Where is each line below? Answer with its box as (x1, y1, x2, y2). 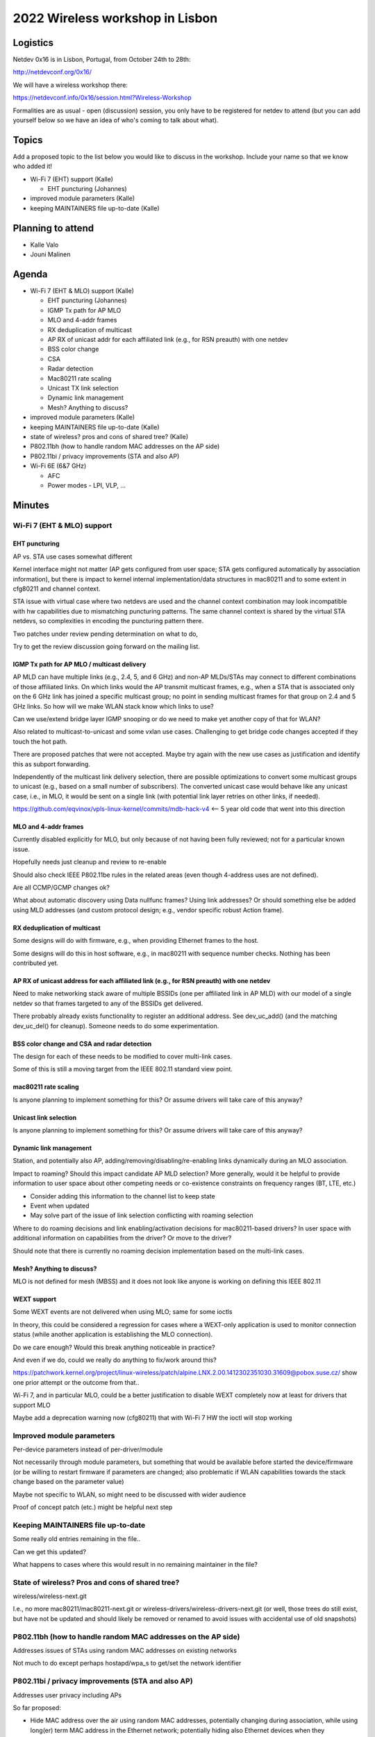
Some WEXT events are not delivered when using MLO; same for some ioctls (12, 1308, 233, 1316)
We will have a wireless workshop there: (12, 81, 128, 89)
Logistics (12, 37, 53, 49)
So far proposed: (12, 1703, 62, 1712)
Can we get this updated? (12, 1547, 87, 1556)
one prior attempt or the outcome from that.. (12, 1378, 140, 1386)
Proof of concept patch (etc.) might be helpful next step (12, 1503, 173, 1511)
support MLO (12, 1401, 51, 1409)
